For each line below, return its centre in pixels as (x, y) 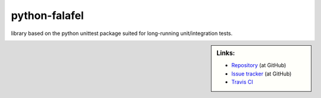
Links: (226, 53)
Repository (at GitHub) (259, 65)
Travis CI (242, 82)
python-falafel (48, 15)
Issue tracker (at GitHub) (262, 74)
